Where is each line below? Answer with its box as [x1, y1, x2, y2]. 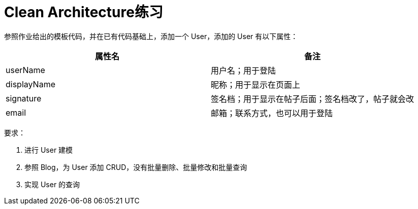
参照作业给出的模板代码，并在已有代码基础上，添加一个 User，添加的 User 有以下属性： [4, 31, 298, 41]
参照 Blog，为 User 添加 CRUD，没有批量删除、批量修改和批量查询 [24, 162, 247, 171]
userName [6, 64, 45, 75]
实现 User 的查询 [24, 180, 80, 189]
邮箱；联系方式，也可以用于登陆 [211, 108, 333, 118]
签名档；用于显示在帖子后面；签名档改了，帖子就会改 [211, 93, 414, 104]
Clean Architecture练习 [4, 4, 163, 21]
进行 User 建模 [24, 145, 73, 154]
